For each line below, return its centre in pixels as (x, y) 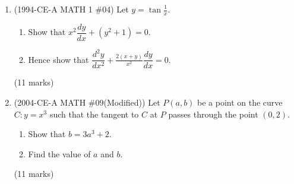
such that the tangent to (94, 114)
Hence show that (59, 59)
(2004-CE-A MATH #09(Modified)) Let (87, 102)
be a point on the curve (240, 102)
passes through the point (213, 114)
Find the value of (59, 153)
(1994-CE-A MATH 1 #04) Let (71, 9)
